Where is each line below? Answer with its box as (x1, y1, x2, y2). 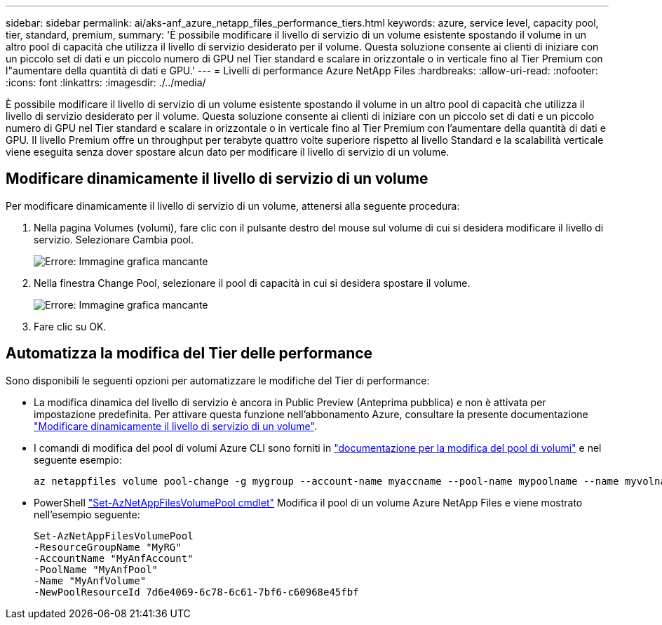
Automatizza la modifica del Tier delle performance (6, 344, 373, 363)
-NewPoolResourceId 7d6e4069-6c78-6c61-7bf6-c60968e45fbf (34, 586, 359, 598)
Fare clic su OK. (34, 320, 107, 332)
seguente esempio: (34, 453, 122, 466)
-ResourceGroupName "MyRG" (34, 541, 182, 553)
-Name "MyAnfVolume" (34, 574, 147, 586)
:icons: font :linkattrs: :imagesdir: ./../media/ (6, 76, 206, 88)
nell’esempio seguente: (34, 508, 140, 520)
